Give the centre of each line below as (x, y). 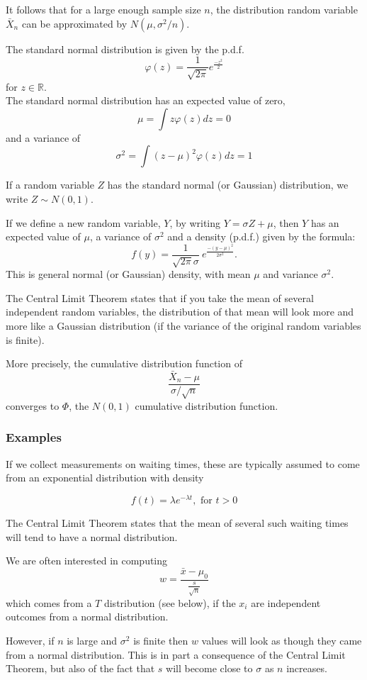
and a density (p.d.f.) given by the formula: (261, 236)
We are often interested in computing (87, 561)
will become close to (209, 668)
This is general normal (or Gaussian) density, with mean (128, 274)
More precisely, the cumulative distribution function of (124, 363)
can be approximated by (74, 23)
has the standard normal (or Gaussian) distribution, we (228, 185)
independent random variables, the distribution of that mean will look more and (180, 312)
